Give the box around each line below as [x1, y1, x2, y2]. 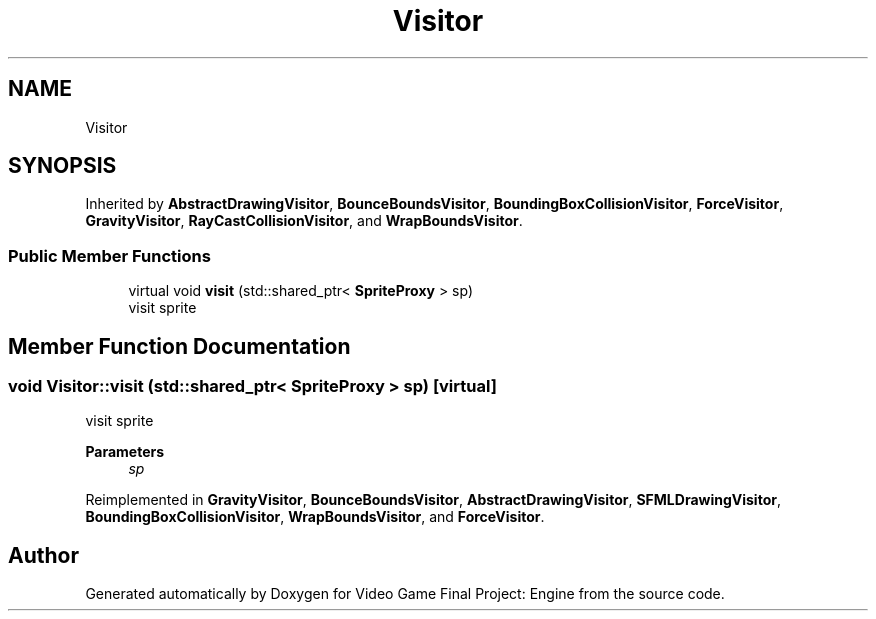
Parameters [85, 443, 165, 461]
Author [8, 542, 79, 568]
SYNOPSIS [8, 153, 117, 179]
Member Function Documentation [8, 333, 351, 359]
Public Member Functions [8, 245, 211, 266]
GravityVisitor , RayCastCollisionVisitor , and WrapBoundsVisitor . [85, 212, 523, 230]
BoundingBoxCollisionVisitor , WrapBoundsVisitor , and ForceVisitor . [85, 508, 545, 526]
